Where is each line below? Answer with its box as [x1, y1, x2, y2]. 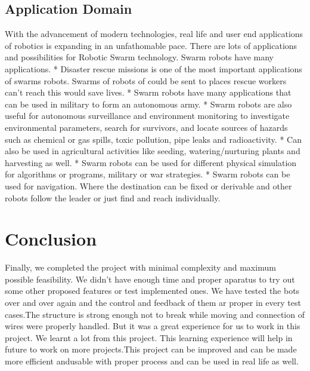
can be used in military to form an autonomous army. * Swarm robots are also [5, 97, 292, 110]
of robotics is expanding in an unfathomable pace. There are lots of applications [5, 39, 297, 51]
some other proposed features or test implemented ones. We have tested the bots [5, 284, 300, 297]
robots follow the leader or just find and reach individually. [5, 191, 221, 204]
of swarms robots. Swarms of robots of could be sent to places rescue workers [5, 74, 287, 87]
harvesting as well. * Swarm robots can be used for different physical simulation [5, 156, 297, 168]
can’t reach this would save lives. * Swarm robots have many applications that [5, 86, 292, 99]
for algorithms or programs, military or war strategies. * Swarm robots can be [5, 168, 290, 180]
